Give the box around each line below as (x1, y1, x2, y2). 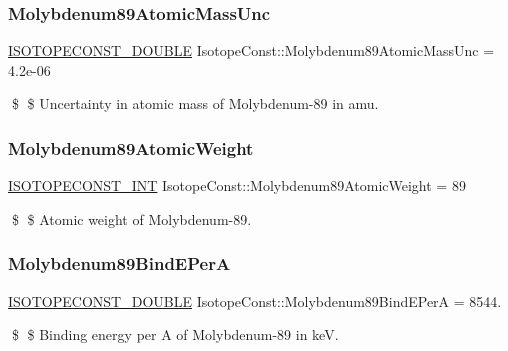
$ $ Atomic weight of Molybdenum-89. (11, 208, 252, 229)
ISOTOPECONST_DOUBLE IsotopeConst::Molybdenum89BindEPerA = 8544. (8, 290, 502, 311)
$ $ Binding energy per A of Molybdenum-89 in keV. (11, 324, 339, 345)
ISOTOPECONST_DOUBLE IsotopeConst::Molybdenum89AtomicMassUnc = (8, 40, 495, 61)
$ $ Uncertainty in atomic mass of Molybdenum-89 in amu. (11, 93, 379, 114)
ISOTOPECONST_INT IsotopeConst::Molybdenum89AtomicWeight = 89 (8, 175, 466, 196)
